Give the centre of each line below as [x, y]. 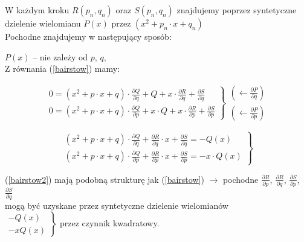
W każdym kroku [37, 10]
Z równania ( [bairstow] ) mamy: [62, 68]
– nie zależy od [60, 56]
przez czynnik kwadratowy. [109, 223]
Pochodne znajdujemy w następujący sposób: [88, 36]
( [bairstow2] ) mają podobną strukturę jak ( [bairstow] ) [105, 179]
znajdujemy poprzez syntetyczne [237, 10]
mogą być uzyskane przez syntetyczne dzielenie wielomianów [117, 205]
